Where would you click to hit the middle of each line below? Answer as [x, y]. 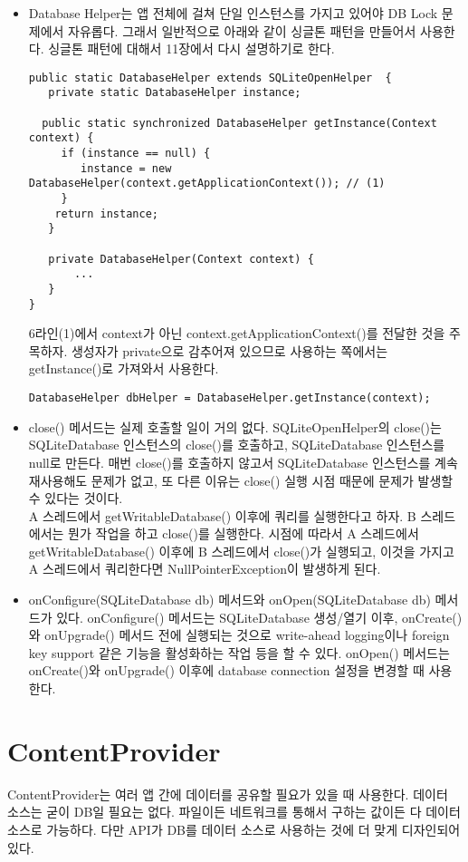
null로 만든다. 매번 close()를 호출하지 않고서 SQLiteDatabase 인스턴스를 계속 [243, 462]
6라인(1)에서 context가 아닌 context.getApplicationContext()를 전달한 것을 [237, 333]
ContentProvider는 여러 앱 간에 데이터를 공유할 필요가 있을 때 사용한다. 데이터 [228, 794]
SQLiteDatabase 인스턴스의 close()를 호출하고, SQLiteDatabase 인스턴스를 [237, 445]
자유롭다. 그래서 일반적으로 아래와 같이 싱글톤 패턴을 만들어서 [242, 30]
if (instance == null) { [136, 154]
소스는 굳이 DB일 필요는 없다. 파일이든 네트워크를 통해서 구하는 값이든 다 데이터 [234, 812]
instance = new [126, 168]
